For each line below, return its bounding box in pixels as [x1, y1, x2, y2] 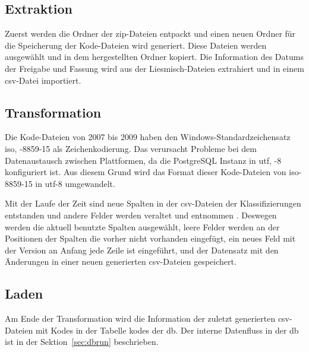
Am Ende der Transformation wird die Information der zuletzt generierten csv [5, 312, 290, 325]
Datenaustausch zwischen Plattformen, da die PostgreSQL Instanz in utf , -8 [5, 154, 282, 166]
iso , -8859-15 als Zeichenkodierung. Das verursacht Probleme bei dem [5, 142, 257, 154]
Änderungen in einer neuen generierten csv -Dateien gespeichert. [5, 255, 237, 268]
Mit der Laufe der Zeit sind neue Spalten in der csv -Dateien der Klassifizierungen [5, 197, 301, 210]
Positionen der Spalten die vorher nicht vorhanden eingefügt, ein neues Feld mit [5, 232, 296, 245]
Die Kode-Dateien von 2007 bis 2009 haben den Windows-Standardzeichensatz [5, 131, 291, 143]
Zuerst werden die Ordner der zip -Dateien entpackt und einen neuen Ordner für [5, 27, 296, 40]
